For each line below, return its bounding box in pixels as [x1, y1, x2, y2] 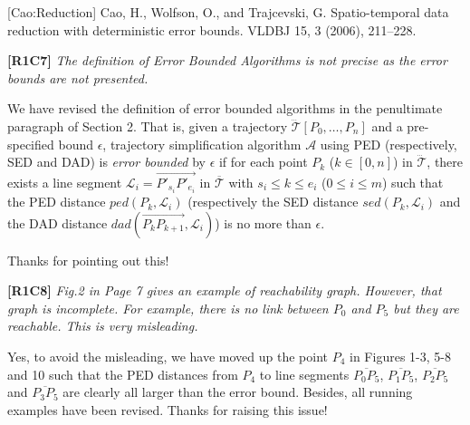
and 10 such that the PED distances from [7, 364, 238, 383]
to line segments [259, 364, 350, 383]
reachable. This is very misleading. [7, 316, 198, 335]
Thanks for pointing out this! [7, 250, 169, 269]
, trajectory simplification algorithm [102, 134, 302, 153]
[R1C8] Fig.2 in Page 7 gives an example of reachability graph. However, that [7, 281, 442, 300]
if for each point [218, 152, 308, 171]
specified [7, 134, 54, 153]
